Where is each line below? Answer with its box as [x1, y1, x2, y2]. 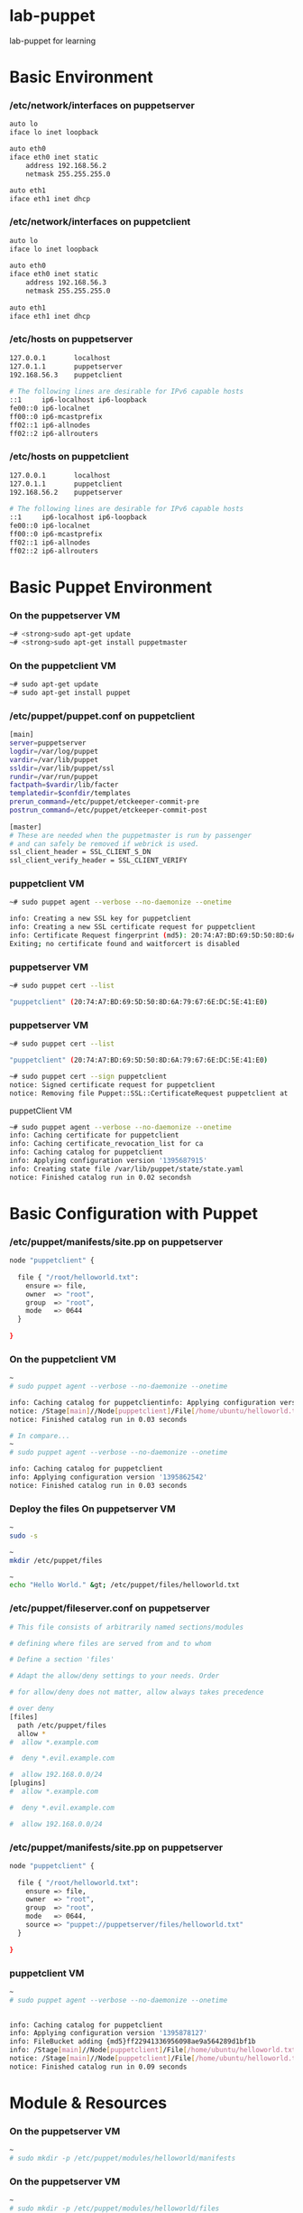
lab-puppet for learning [9, 35, 96, 46]
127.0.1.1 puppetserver [9, 362, 124, 371]
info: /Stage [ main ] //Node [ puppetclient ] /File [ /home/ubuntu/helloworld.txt [9, 2046, 297, 2055]
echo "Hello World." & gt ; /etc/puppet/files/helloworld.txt [9, 1581, 241, 1590]
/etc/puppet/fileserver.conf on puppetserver [9, 1602, 210, 1614]
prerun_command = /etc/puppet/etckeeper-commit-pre [9, 797, 200, 806]
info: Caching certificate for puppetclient [9, 1130, 179, 1140]
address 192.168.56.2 [25, 161, 106, 170]
